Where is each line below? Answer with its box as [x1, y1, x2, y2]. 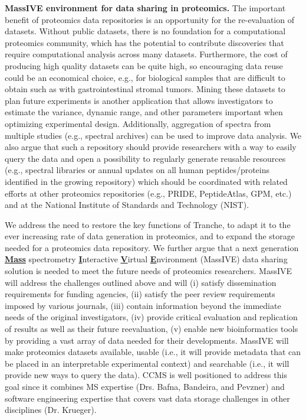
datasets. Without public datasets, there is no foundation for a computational [5, 25, 286, 37]
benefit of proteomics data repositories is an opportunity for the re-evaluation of [5, 13, 294, 25]
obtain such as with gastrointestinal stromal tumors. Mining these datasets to [5, 83, 285, 95]
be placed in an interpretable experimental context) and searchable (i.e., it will [5, 357, 289, 369]
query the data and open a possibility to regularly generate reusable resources [5, 152, 286, 164]
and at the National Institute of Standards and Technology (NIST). [5, 198, 249, 211]
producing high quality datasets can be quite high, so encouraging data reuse [5, 59, 283, 71]
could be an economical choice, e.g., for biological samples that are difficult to [5, 71, 285, 83]
